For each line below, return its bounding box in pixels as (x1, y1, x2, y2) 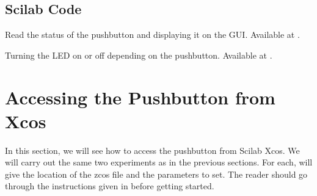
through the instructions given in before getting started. (5, 180, 214, 192)
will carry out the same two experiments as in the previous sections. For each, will (5, 156, 313, 169)
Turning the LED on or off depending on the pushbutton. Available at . (5, 48, 272, 61)
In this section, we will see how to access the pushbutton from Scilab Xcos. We (5, 143, 300, 156)
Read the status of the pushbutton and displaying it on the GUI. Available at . (5, 28, 300, 41)
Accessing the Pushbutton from (5, 84, 275, 109)
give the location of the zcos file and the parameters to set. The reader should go (5, 167, 308, 180)
